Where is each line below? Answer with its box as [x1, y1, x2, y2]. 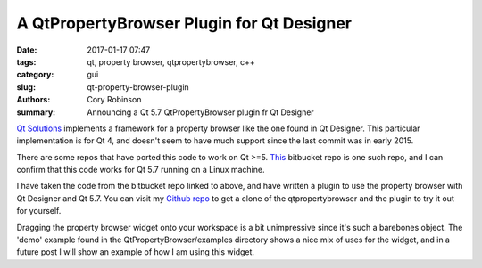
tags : [16, 56, 37, 67]
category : [16, 69, 54, 80]
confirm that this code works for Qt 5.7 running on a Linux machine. [16, 165, 265, 175]
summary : [16, 107, 56, 118]
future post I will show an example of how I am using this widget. [16, 247, 254, 257]
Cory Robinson [87, 94, 142, 105]
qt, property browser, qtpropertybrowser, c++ [87, 56, 255, 67]
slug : [16, 81, 36, 93]
